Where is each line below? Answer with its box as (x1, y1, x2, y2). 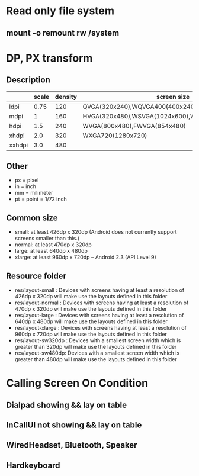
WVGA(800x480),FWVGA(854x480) (82, 121, 187, 130)
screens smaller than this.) (14, 235, 80, 242)
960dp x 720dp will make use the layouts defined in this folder (14, 330, 167, 338)
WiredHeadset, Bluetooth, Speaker (6, 440, 137, 451)
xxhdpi (9, 141, 28, 149)
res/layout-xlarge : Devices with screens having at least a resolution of (14, 324, 187, 332)
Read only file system (6, 4, 114, 18)
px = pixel (14, 176, 39, 184)
